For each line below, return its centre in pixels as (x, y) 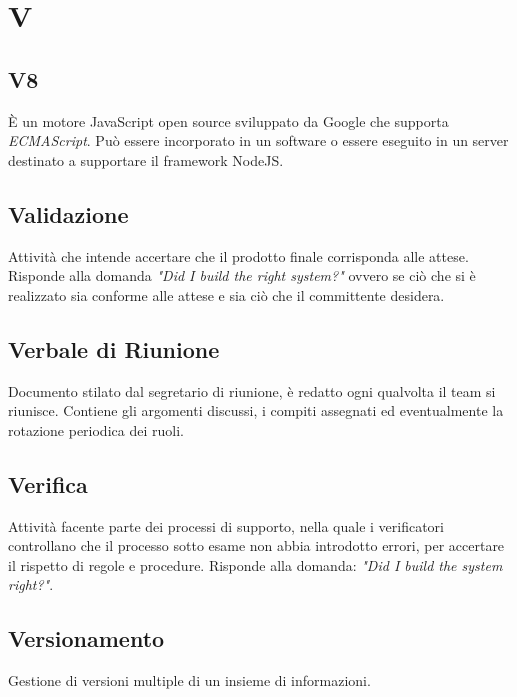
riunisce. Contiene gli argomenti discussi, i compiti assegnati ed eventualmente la (256, 410)
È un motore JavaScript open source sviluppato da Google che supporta (228, 120)
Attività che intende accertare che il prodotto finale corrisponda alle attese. (238, 255)
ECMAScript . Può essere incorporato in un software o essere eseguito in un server (258, 140)
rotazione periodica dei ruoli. (96, 429)
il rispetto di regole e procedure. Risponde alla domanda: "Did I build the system (255, 564)
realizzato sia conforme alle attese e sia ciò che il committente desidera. (226, 294)
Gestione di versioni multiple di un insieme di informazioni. (189, 680)
